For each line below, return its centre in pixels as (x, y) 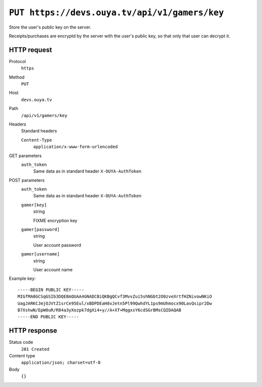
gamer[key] (34, 205)
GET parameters (25, 156)
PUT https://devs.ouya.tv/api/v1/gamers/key (116, 13)
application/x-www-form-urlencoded (76, 147)
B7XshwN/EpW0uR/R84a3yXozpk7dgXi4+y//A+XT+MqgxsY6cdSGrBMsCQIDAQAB (99, 310)
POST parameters (27, 180)
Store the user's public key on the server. (50, 27)
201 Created (35, 349)
